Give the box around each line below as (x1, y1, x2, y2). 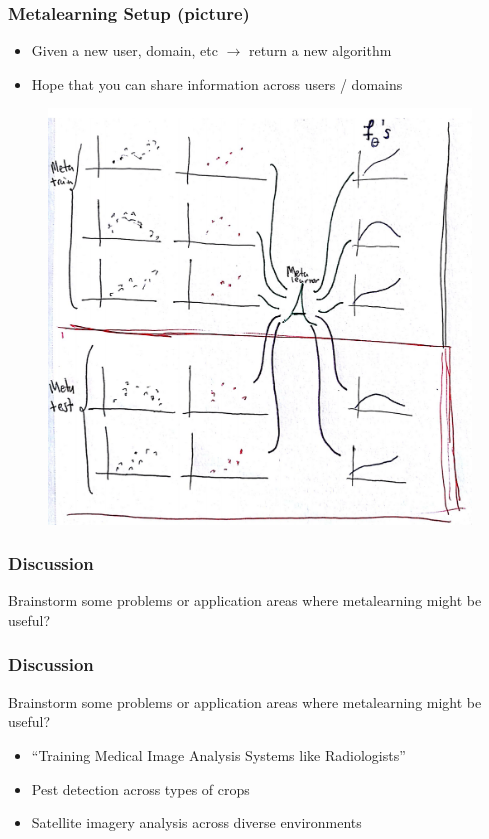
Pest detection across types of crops (31, 778, 250, 799)
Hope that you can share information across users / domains (31, 73, 403, 94)
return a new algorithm (248, 40, 392, 61)
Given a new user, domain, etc (31, 40, 218, 61)
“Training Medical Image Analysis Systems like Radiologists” (31, 744, 406, 765)
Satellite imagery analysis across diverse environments (31, 812, 362, 833)
